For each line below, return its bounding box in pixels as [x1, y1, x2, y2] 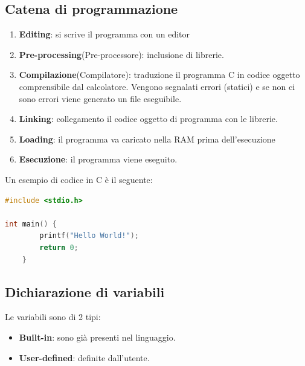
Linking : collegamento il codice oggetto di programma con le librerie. [19, 112, 278, 125]
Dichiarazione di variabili [5, 282, 165, 301]
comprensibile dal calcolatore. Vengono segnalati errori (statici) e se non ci [19, 80, 295, 92]
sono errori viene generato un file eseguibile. [19, 92, 182, 104]
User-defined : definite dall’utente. [19, 351, 150, 364]
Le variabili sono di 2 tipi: [5, 310, 101, 323]
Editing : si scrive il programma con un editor [19, 28, 190, 40]
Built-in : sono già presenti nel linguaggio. [19, 330, 176, 343]
